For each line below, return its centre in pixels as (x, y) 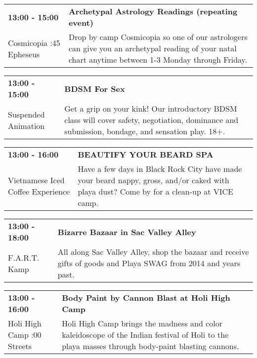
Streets (20, 346)
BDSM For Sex (95, 88)
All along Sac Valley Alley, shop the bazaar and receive (153, 252)
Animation (26, 125)
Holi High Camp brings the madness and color (142, 323)
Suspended (26, 114)
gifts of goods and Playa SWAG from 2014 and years (149, 263)
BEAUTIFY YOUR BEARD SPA (146, 154)
